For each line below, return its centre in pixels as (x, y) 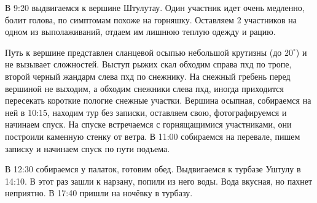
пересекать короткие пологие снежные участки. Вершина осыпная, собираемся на (158, 100)
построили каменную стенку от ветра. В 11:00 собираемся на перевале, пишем (153, 136)
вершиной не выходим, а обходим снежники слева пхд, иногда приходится (144, 88)
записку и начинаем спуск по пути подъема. (88, 148)
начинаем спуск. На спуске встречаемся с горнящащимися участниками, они (148, 124)
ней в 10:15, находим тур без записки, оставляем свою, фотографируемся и (146, 112)
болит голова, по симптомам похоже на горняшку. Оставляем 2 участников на (151, 19)
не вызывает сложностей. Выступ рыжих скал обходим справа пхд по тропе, (148, 64)
